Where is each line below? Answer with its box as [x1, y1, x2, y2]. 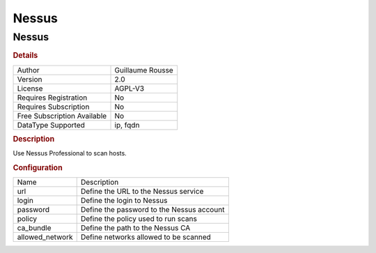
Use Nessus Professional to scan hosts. [13, 149, 127, 158]
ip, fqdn [114, 120, 140, 130]
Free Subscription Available [17, 111, 107, 121]
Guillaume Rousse [114, 65, 173, 75]
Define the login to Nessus [80, 196, 168, 206]
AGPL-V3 [114, 84, 145, 93]
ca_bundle [17, 223, 52, 233]
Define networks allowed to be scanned [80, 232, 212, 242]
